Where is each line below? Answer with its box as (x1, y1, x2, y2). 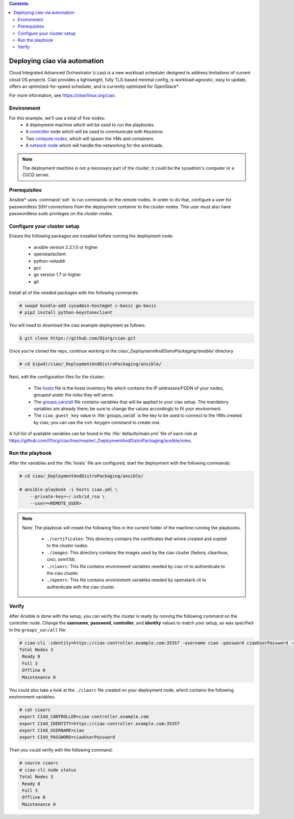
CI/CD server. (22, 172, 50, 178)
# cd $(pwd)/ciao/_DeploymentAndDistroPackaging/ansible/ (19, 361, 162, 367)
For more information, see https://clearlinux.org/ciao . (9, 92, 116, 98)
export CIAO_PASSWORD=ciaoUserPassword (19, 735, 115, 740)
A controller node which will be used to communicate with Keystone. (25, 129, 164, 135)
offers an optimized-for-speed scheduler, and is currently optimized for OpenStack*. (9, 83, 180, 89)
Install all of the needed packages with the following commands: (9, 290, 139, 296)
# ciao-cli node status (19, 767, 77, 773)
